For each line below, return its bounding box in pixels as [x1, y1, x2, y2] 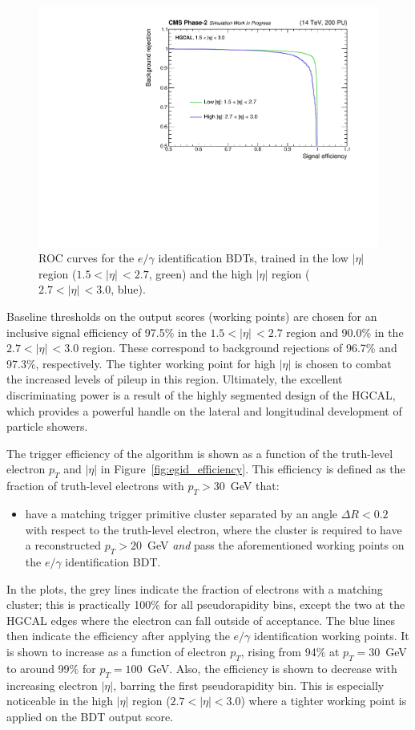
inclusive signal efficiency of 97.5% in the [6, 323, 207, 340]
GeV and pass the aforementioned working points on [147, 537, 405, 554]
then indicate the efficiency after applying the [6, 627, 230, 644]
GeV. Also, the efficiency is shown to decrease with [147, 659, 397, 676]
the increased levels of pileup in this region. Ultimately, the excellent [6, 371, 343, 387]
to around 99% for [6, 659, 96, 676]
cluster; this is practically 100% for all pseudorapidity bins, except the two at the [6, 596, 405, 613]
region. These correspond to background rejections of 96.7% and [82, 339, 397, 356]
